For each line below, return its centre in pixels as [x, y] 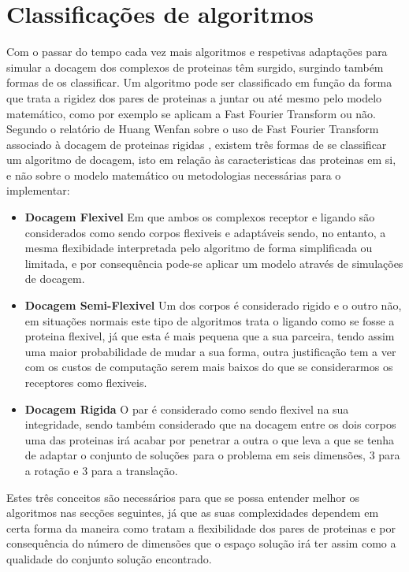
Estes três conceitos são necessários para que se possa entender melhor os [183, 497]
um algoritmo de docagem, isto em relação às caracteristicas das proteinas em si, [201, 160]
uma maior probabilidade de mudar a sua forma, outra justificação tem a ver [210, 351]
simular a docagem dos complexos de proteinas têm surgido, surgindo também [195, 67]
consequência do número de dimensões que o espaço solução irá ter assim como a [201, 543]
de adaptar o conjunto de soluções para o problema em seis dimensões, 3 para [212, 455]
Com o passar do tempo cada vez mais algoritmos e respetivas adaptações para [197, 52]
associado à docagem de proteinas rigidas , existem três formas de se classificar [197, 144]
